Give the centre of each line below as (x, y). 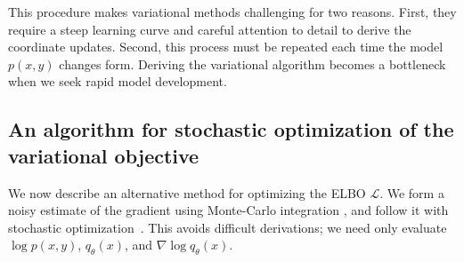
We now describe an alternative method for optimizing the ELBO (187, 192)
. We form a (412, 192)
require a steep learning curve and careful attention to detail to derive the (210, 29)
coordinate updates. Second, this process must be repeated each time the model (226, 47)
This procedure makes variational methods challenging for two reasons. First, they (232, 12)
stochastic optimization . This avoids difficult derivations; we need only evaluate (228, 227)
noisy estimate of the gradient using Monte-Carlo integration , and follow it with (228, 210)
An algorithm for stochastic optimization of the (231, 129)
